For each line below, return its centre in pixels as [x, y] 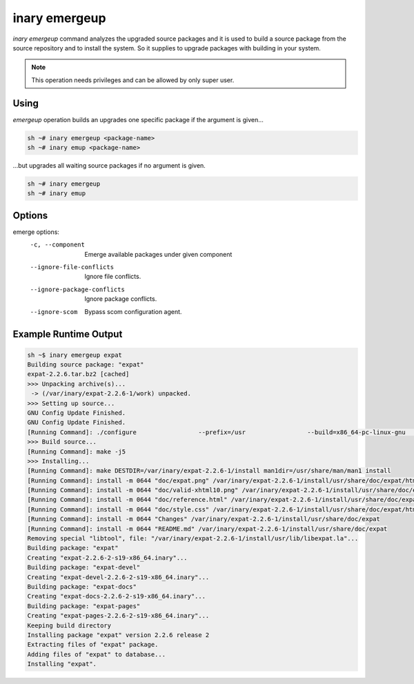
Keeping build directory [69, 625]
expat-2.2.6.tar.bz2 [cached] [78, 374]
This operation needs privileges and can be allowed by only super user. [133, 80]
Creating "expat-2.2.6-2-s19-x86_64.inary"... [107, 558]
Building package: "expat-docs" [82, 586]
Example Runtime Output [68, 334]
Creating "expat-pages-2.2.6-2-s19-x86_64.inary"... [118, 616]
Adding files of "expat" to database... [96, 654]
